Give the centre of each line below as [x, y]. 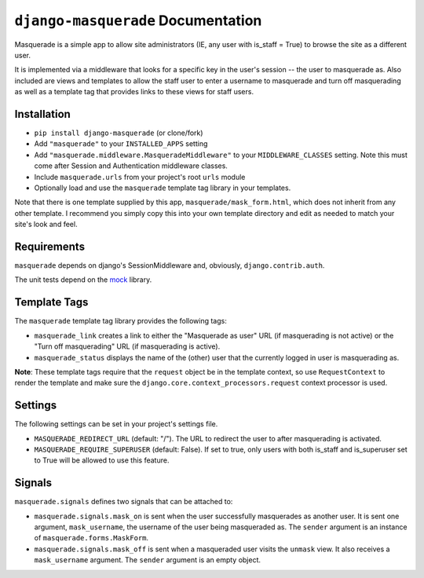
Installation [42, 114]
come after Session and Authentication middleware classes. [131, 166]
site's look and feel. [46, 225]
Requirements [50, 246]
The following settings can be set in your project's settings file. [116, 424]
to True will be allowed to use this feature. [102, 460]
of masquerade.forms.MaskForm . [91, 538]
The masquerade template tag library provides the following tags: [121, 321]
